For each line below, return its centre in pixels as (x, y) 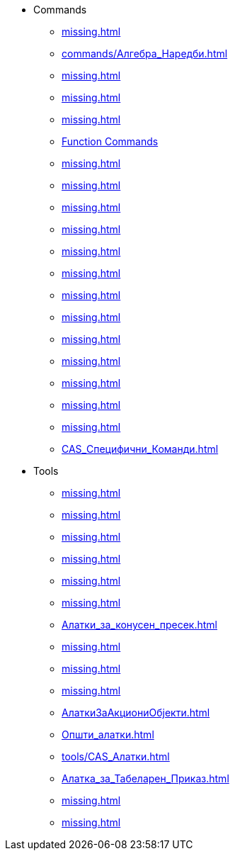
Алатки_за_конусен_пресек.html (140, 625)
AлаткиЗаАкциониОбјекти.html (136, 713)
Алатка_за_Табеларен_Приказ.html (145, 778)
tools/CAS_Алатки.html (116, 756)
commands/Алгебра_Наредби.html (145, 53)
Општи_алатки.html (108, 734)
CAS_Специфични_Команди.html (140, 449)
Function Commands (110, 141)
